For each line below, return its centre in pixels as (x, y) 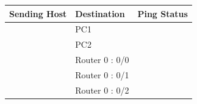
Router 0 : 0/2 (102, 90)
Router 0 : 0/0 (102, 60)
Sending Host (38, 13)
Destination (100, 13)
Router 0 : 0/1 (102, 74)
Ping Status (163, 13)
